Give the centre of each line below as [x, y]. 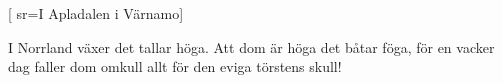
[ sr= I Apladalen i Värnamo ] [96, 13]
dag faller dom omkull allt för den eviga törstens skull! [175, 66]
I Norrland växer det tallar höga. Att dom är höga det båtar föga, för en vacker [251, 46]
